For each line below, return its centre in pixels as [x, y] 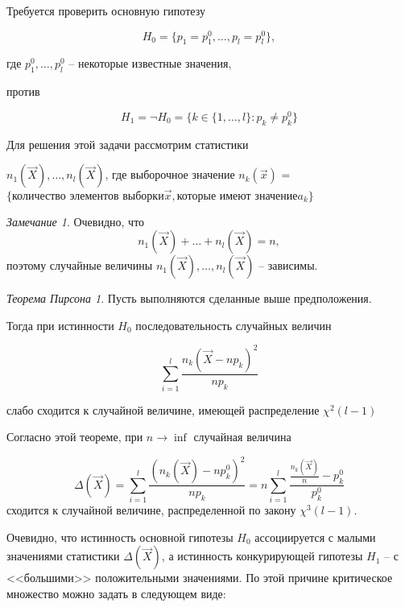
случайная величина [242, 437]
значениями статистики [63, 556]
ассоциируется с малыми [315, 537]
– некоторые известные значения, [150, 63]
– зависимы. [288, 265]
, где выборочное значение [170, 174]
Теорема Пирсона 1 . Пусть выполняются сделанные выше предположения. [189, 298]
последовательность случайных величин [233, 325]
